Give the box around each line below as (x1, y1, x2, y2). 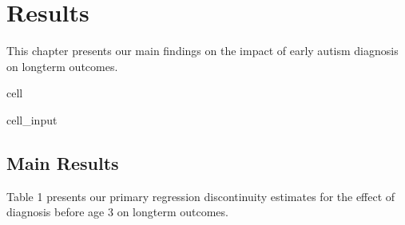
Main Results (6, 150, 119, 175)
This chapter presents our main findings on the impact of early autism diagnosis (6, 42, 399, 59)
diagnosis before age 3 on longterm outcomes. (6, 203, 228, 220)
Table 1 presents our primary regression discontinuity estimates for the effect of (6, 187, 395, 204)
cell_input (6, 111, 58, 128)
